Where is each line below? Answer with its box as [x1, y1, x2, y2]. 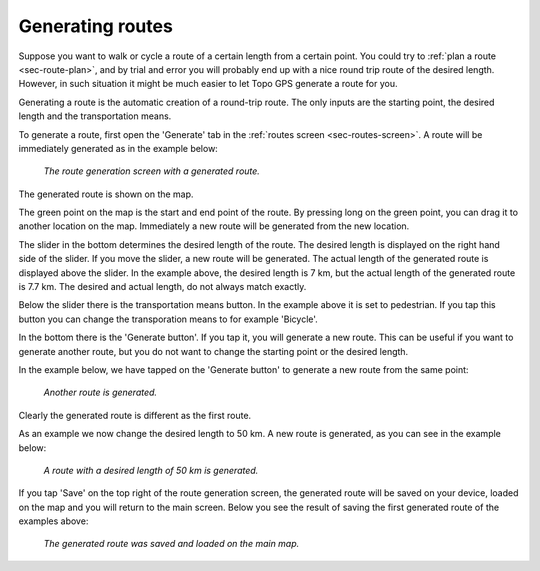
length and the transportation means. [18, 110, 172, 122]
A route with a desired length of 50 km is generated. [43, 464, 259, 476]
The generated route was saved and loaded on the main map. [43, 538, 300, 550]
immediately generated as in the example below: [18, 142, 219, 154]
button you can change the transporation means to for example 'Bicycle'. [18, 313, 319, 325]
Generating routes [18, 15, 174, 37]
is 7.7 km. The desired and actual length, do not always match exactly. [18, 281, 307, 293]
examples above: [18, 515, 89, 527]
